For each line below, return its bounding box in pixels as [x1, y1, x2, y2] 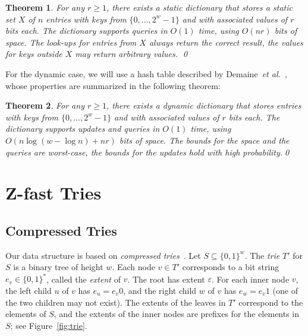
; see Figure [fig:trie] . [10, 319, 87, 331]
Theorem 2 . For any [5, 99, 84, 112]
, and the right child [123, 284, 197, 296]
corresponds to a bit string [182, 261, 279, 273]
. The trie [244, 249, 280, 261]
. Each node [112, 261, 155, 273]
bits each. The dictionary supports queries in [5, 24, 168, 37]
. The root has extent [127, 272, 205, 285]
